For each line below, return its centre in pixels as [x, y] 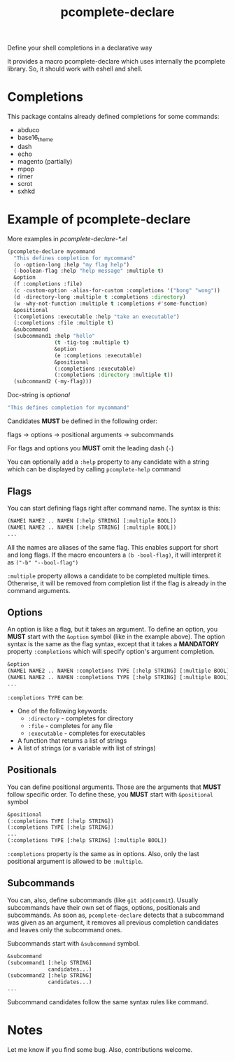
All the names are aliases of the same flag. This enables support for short [113, 547]
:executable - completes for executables [86, 733]
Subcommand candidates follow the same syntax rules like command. [108, 1002]
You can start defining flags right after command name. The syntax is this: [114, 508]
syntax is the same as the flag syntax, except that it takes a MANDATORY [113, 644]
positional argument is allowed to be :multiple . [75, 862]
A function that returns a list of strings [72, 740]
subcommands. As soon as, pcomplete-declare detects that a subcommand [116, 915]
